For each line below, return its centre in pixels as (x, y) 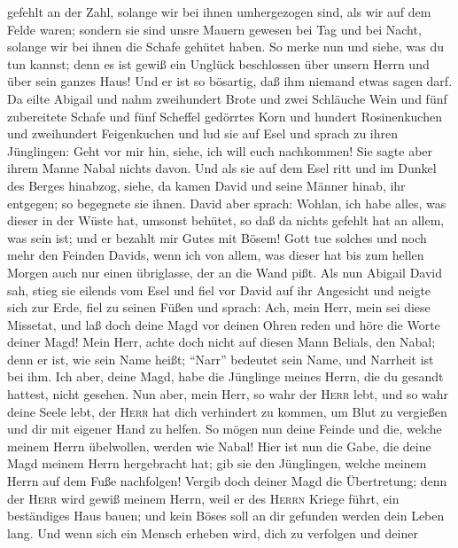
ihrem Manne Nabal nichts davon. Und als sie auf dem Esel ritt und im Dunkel (222, 168)
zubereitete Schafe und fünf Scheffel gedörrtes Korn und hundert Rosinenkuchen (225, 116)
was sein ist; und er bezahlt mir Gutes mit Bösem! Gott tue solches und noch (217, 237)
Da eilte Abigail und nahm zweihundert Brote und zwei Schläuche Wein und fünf (227, 98)
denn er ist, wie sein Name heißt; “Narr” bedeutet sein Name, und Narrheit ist (221, 359)
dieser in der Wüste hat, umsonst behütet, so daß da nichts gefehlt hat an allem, (226, 220)
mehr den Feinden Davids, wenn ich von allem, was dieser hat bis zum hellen (216, 255)
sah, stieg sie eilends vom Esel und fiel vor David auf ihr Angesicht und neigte (219, 290)
